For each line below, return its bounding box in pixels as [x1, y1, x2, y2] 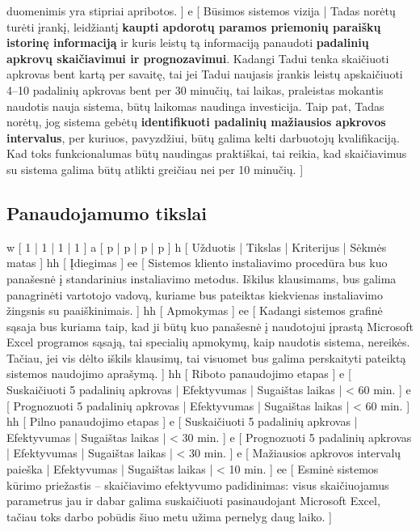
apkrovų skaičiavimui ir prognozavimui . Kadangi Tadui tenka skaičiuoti [6, 49, 389, 66]
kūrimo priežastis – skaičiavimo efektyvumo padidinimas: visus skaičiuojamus [6, 476, 389, 493]
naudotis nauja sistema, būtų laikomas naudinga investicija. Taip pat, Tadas [6, 97, 384, 114]
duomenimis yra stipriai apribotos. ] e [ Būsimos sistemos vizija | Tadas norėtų [6, 2, 396, 19]
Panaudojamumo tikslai [6, 200, 208, 225]
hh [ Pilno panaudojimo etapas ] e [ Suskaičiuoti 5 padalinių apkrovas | [6, 413, 358, 430]
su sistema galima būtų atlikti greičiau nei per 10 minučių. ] [6, 160, 304, 177]
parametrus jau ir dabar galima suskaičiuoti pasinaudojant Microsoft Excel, [6, 492, 380, 509]
